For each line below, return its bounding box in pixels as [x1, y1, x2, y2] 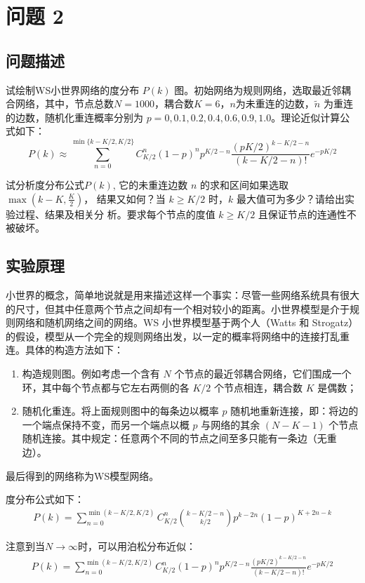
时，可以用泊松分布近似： [77, 538, 196, 553]
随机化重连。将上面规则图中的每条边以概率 [22, 403, 219, 418]
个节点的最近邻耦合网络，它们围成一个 [174, 366, 352, 381]
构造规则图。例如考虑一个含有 [22, 366, 160, 381]
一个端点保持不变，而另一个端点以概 [22, 417, 190, 431]
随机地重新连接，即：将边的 [230, 403, 359, 418]
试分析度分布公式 [6, 177, 84, 192]
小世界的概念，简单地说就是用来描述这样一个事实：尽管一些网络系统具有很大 [6, 288, 359, 302]
